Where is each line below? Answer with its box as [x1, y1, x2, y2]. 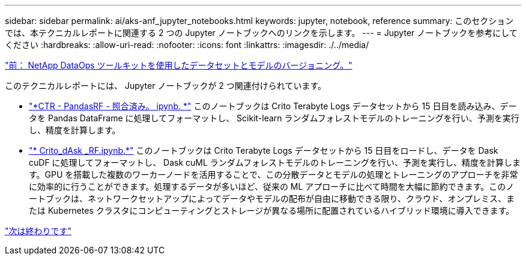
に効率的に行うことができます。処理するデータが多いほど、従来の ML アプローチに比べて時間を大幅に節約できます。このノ [29, 181, 515, 192]
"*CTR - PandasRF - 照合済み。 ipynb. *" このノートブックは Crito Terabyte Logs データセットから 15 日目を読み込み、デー [29, 101, 517, 111]
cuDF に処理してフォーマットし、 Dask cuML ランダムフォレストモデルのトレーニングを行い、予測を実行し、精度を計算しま [29, 157, 521, 168]
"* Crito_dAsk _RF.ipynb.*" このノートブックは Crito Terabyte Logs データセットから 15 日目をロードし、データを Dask [29, 145, 498, 156]
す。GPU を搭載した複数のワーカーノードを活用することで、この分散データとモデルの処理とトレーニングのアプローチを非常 [29, 169, 518, 180]
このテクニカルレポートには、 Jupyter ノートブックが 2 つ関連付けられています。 [5, 80, 326, 91]
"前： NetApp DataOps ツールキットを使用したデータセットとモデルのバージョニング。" [5, 60, 352, 70]
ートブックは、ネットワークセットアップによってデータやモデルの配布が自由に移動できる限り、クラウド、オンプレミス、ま [29, 193, 515, 204]
